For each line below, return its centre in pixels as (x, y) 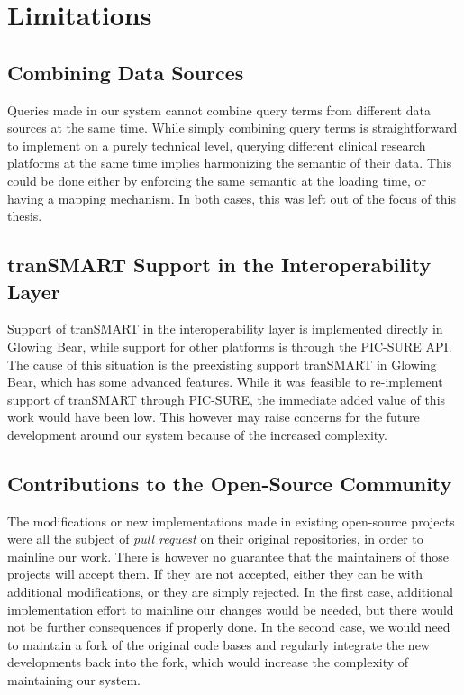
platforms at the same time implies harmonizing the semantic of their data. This (230, 163)
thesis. (25, 216)
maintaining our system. (74, 680)
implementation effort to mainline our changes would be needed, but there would (231, 609)
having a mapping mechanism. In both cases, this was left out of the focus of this (232, 198)
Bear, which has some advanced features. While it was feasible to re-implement (225, 382)
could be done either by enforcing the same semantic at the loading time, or (217, 180)
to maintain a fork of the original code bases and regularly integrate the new (218, 644)
